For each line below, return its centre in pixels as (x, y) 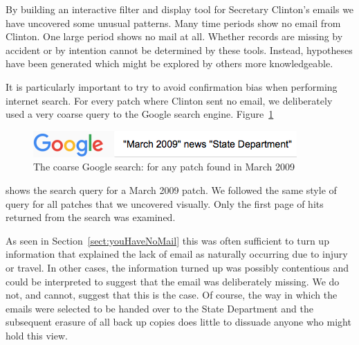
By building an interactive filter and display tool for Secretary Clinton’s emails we (180, 9)
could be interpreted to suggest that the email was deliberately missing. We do (173, 281)
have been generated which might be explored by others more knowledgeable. (169, 63)
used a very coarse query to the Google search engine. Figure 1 (140, 114)
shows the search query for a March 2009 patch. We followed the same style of (171, 189)
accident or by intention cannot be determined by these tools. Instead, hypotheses (179, 50)
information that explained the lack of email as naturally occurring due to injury (177, 254)
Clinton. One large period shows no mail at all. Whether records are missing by (174, 36)
